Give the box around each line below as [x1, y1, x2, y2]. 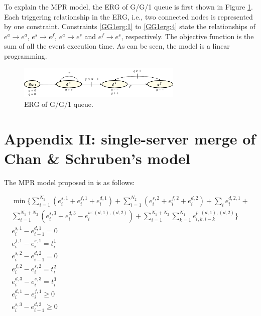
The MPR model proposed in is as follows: [4, 177, 135, 187]
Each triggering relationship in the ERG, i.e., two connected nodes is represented [4, 11, 253, 22]
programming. [4, 50, 47, 61]
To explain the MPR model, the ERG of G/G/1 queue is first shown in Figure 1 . [4, 2, 253, 12]
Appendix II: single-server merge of [4, 128, 256, 148]
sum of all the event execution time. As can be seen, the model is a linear [4, 41, 230, 51]
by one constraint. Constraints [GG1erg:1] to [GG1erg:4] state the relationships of [4, 21, 255, 32]
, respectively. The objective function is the [121, 31, 254, 41]
